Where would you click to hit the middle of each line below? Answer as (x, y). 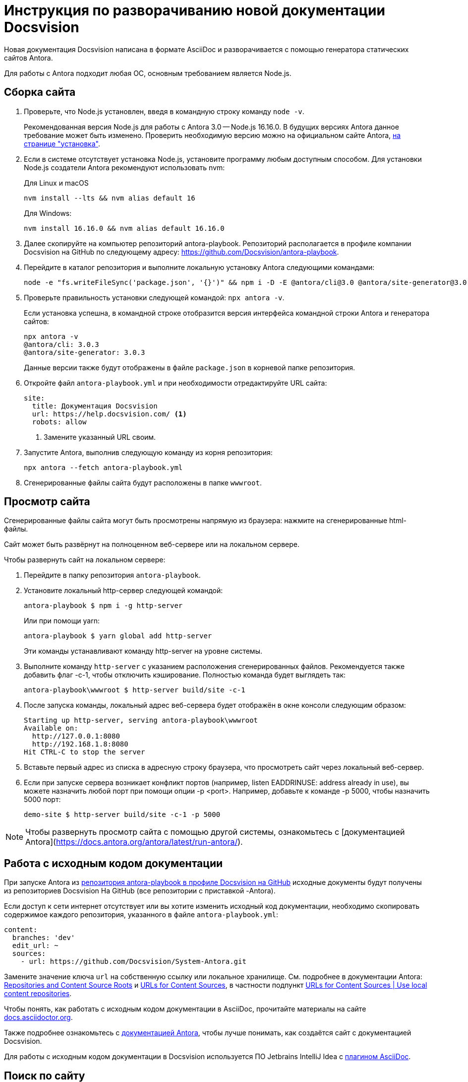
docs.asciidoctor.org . (38, 1017)
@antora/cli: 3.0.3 (61, 344)
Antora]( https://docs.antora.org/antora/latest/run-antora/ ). (134, 842)
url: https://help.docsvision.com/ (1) (109, 414)
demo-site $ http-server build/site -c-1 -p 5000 (122, 815)
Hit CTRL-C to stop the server (85, 752)
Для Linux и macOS (56, 183)
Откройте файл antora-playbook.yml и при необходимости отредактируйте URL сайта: (175, 383)
